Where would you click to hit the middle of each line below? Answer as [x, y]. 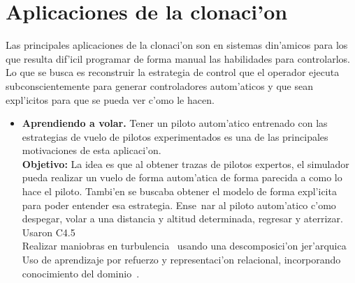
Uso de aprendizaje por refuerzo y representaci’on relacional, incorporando [181, 260]
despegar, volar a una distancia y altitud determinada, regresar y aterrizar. [182, 219]
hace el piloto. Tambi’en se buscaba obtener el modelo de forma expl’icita [179, 191]
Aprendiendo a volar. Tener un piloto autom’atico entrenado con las [175, 123]
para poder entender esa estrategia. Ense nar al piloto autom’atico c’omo [179, 205]
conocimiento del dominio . [81, 273]
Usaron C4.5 [49, 232]
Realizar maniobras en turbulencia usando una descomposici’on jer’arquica [184, 246]
